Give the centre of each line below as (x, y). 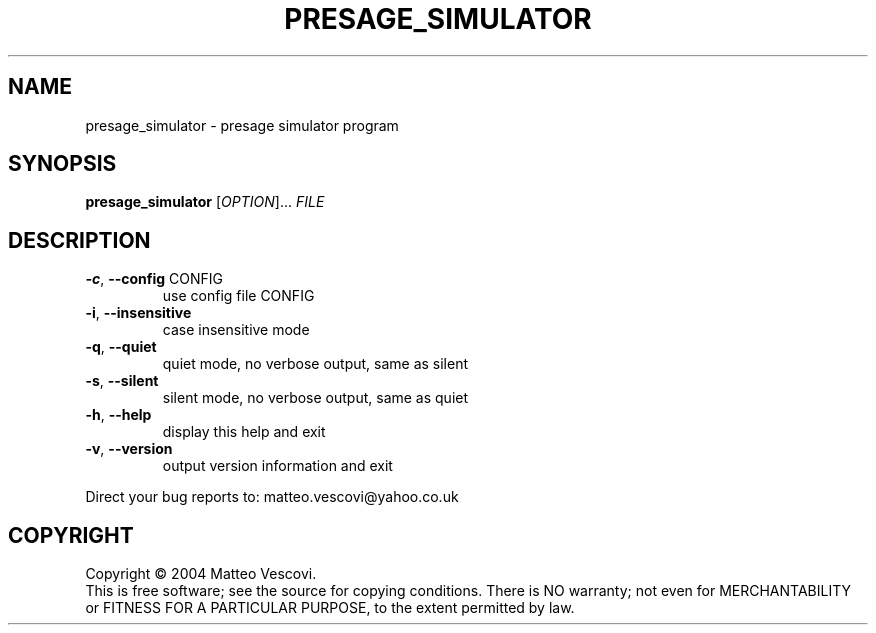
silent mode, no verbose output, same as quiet (315, 398)
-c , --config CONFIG (154, 279)
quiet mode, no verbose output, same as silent (315, 364)
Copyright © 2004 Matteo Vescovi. (201, 574)
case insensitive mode (236, 330)
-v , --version (129, 449)
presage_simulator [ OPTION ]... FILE (205, 202)
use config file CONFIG (238, 296)
